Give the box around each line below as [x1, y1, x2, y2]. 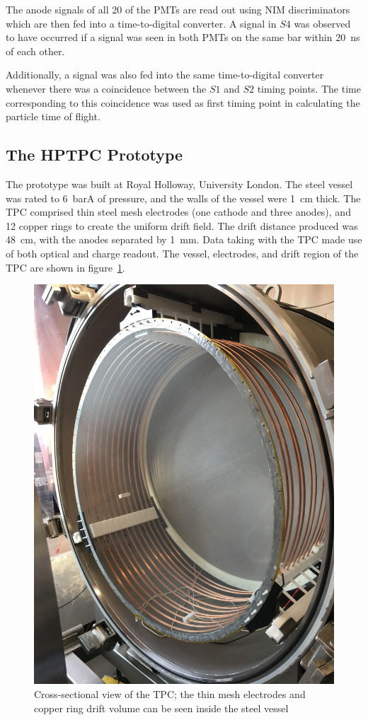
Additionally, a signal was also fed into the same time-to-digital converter [6, 67, 324, 82]
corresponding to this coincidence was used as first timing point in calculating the [6, 95, 360, 110]
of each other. [6, 43, 65, 58]
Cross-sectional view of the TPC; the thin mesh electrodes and [34, 687, 306, 702]
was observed [294, 16, 351, 30]
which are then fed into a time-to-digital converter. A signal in [6, 16, 277, 30]
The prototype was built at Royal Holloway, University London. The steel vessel [6, 176, 353, 191]
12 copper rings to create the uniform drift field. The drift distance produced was [6, 218, 358, 233]
